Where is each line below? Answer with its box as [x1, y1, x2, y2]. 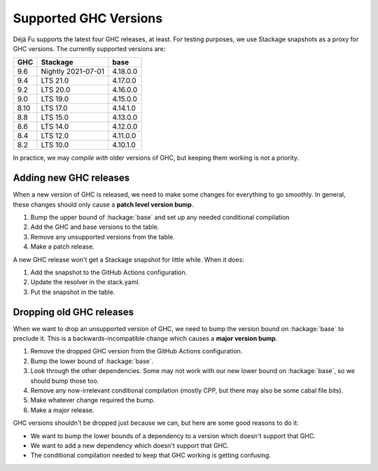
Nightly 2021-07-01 [41, 66, 105, 76]
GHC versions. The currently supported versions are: [13, 44, 166, 52]
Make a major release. [30, 406, 94, 414]
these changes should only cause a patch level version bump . [13, 200, 194, 209]
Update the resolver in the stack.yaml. [30, 278, 140, 286]
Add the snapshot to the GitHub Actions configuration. [30, 268, 188, 276]
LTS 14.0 [41, 122, 69, 132]
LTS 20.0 [41, 85, 71, 94]
